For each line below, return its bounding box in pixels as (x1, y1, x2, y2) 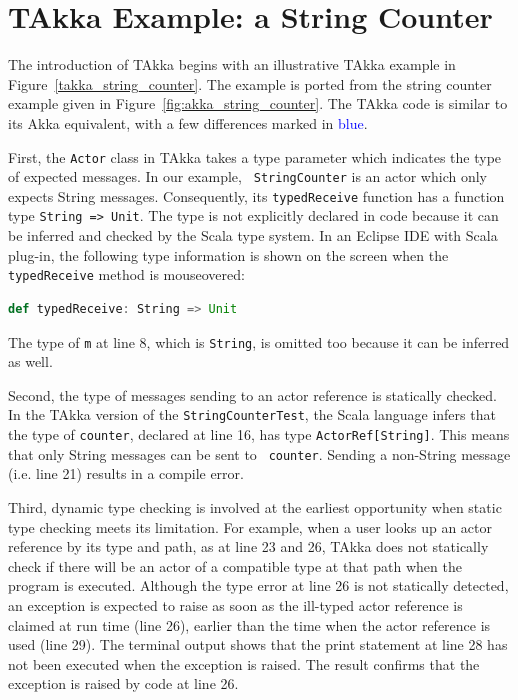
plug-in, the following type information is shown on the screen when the (8, 244, 449, 265)
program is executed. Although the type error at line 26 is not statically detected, (8, 575, 509, 596)
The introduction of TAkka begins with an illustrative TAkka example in (8, 54, 456, 75)
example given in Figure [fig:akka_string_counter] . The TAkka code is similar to (8, 93, 508, 114)
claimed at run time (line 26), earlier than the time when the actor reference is (8, 614, 491, 635)
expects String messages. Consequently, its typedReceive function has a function (8, 185, 505, 206)
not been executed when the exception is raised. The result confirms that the (8, 653, 480, 674)
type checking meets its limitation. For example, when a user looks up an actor (8, 516, 492, 537)
